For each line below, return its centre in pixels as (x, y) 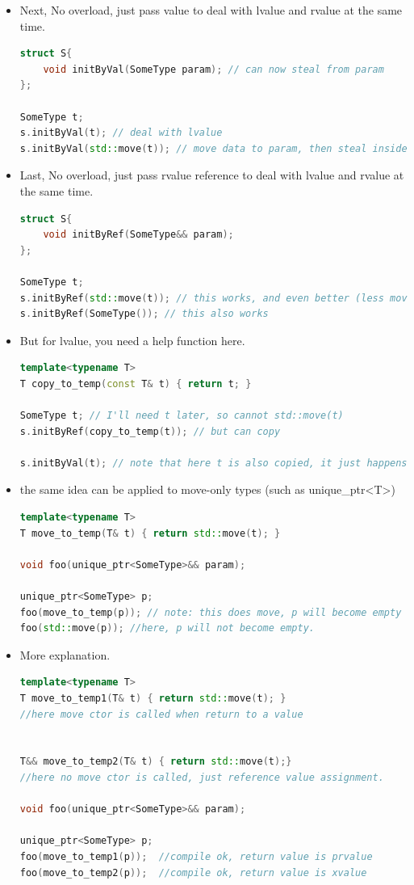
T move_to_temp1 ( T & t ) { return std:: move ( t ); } (153, 698)
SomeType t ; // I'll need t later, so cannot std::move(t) (182, 416)
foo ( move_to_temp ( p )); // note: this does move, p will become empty (211, 612)
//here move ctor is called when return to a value (161, 714)
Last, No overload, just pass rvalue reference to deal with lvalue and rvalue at (212, 175)
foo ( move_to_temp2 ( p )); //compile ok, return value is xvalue (193, 872)
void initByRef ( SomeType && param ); (138, 235)
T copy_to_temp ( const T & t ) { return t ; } (136, 383)
